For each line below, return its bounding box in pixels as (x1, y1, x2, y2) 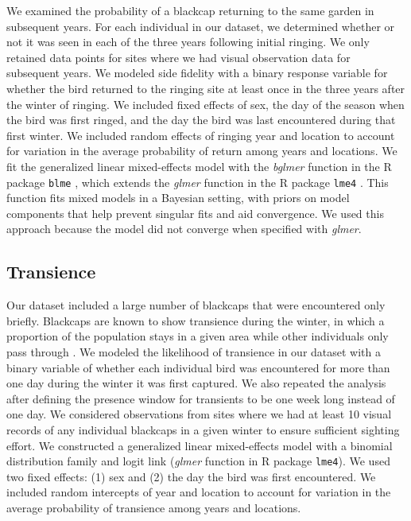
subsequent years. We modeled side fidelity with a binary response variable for (6, 64, 388, 81)
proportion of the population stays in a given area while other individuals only (6, 328, 389, 344)
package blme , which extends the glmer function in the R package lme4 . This (6, 173, 389, 190)
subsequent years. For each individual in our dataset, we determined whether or (6, 17, 395, 34)
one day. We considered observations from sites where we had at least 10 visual (6, 406, 392, 422)
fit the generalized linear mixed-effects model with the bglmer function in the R (6, 157, 392, 174)
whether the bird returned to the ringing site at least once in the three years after (6, 80, 405, 96)
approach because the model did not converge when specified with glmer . (6, 220, 362, 237)
